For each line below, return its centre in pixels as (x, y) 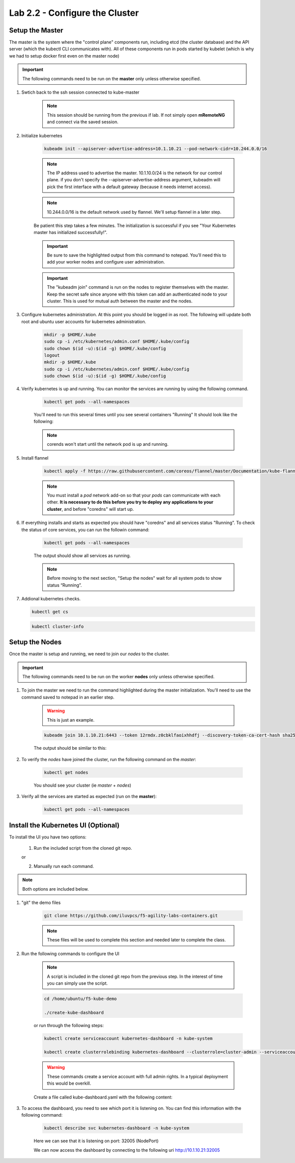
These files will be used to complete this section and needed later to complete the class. (136, 940)
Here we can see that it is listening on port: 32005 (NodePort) (96, 1141)
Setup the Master (36, 30)
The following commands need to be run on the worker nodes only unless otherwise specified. (118, 676)
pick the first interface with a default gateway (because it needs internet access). (129, 187)
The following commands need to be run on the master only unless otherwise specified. (112, 78)
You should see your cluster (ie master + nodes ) (82, 785)
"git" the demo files (41, 903)
